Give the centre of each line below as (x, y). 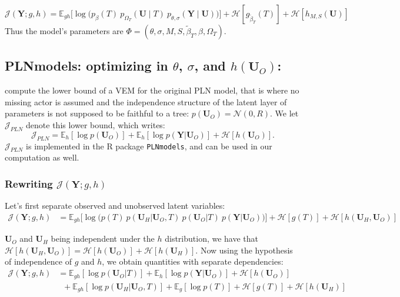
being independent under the (103, 238)
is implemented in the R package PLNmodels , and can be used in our (149, 146)
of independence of (38, 261)
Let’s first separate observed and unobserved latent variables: (115, 206)
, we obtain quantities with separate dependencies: (193, 261)
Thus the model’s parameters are (64, 31)
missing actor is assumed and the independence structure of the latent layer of (146, 101)
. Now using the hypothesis (244, 250)
